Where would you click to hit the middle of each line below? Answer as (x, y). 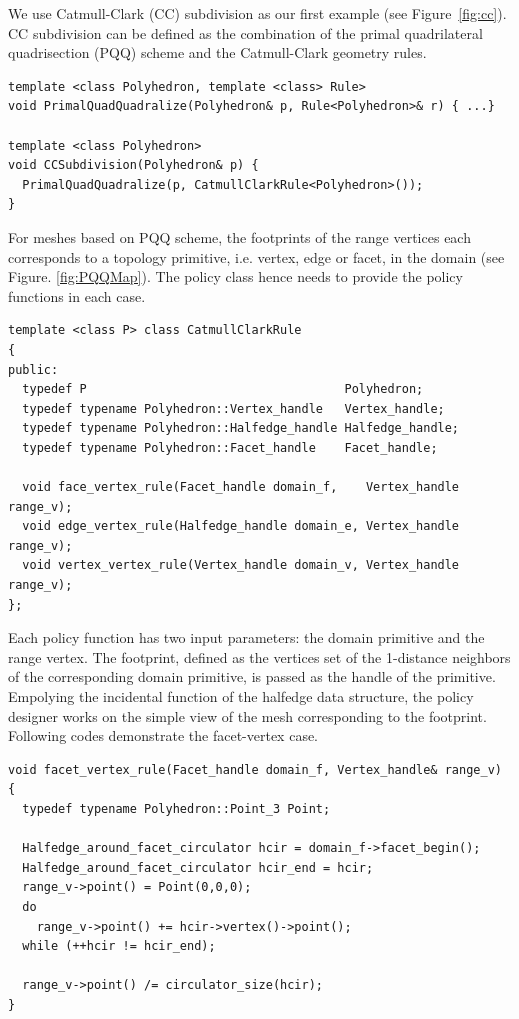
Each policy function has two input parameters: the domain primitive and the (246, 637)
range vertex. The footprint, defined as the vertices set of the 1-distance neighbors (259, 656)
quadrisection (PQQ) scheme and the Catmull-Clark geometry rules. (217, 52)
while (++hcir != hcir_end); (119, 946)
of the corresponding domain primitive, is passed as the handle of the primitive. (252, 676)
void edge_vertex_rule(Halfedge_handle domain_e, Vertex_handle (241, 526)
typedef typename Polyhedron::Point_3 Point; (176, 808)
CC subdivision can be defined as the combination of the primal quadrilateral (245, 32)
